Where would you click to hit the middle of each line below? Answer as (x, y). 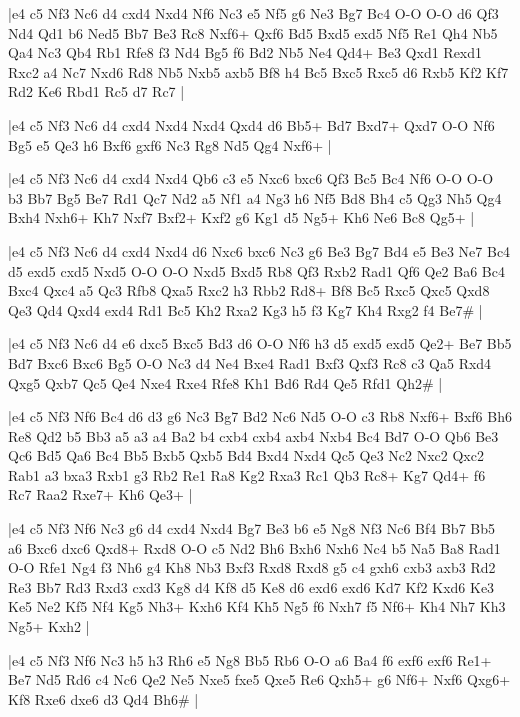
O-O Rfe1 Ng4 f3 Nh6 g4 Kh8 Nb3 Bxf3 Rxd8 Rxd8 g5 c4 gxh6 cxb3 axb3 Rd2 (252, 567)
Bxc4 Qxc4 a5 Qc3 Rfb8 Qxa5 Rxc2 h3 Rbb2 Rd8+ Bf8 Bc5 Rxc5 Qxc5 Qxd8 (249, 290)
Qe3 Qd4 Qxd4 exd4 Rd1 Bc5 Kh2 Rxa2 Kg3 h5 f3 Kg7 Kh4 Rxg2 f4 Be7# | (245, 309)
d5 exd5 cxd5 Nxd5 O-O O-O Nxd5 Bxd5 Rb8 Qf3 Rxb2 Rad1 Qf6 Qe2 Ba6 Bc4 (256, 270)
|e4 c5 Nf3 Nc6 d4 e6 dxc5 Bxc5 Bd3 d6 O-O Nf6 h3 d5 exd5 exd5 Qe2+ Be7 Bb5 (260, 343)
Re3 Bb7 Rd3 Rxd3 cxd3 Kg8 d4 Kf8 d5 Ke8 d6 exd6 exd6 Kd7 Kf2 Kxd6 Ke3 (251, 586)
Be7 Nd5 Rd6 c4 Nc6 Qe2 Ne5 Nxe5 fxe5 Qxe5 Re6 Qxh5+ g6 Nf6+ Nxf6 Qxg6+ (259, 679)
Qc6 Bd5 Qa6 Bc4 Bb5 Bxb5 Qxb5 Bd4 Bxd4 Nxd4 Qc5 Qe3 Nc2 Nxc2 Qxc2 (246, 455)
